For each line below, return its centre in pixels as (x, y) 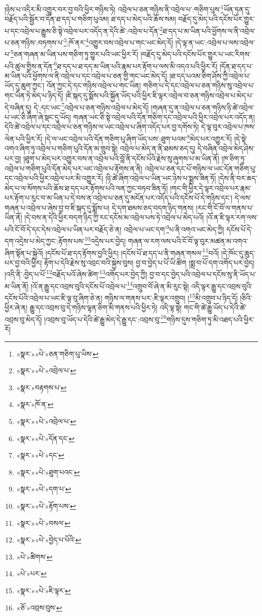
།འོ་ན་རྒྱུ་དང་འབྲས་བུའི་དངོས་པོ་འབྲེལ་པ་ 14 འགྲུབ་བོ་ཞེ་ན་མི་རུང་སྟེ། (110, 285)
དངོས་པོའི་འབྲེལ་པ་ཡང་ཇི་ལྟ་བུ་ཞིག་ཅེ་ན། (54, 297)
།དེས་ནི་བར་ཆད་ (238, 178)
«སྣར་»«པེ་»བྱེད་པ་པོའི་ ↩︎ (49, 540)
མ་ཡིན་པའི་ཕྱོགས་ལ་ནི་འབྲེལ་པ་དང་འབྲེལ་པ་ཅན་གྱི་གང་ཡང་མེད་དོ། (86, 75)
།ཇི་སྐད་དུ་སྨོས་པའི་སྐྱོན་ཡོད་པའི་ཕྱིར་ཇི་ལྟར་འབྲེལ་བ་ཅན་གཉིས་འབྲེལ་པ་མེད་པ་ (159, 95)
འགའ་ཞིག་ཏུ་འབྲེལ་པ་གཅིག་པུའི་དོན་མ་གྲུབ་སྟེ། (61, 148)
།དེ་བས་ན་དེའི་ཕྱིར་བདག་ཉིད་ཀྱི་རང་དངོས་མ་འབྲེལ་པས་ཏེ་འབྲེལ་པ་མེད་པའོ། (114, 217)
